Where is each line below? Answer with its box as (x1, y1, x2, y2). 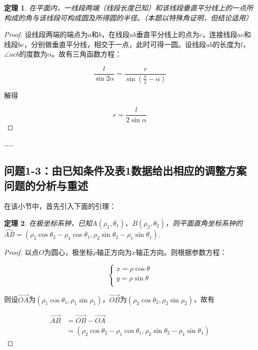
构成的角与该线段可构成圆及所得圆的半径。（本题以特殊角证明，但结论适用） (4, 12, 252, 23)
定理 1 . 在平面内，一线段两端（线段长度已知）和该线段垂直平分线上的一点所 (4, 3, 253, 13)
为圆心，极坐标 (44, 247, 93, 257)
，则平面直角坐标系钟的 (165, 217, 242, 228)
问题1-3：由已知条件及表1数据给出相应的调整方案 (4, 163, 247, 178)
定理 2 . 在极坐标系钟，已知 (4, 217, 92, 228)
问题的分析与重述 (4, 177, 88, 193)
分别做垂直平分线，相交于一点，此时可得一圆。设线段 (31, 39, 206, 49)
